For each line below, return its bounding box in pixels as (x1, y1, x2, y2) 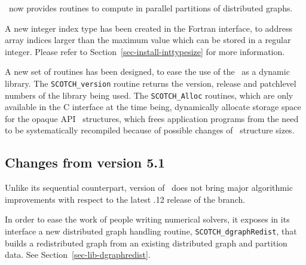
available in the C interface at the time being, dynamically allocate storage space (5, 100, 301, 113)
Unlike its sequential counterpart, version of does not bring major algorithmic (5, 181, 293, 194)
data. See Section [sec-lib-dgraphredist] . (5, 248, 151, 261)
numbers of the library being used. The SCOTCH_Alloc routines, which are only (5, 89, 293, 101)
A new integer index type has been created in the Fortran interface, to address (5, 22, 292, 34)
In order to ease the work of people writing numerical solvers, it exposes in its (5, 213, 290, 226)
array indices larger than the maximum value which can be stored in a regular (5, 33, 291, 46)
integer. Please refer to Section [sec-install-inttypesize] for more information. (5, 45, 285, 57)
